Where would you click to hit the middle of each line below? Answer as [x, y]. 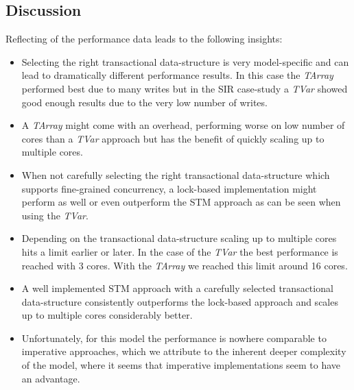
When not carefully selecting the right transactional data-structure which [176, 174]
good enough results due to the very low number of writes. [144, 102]
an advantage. [51, 378]
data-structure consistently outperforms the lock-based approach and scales [180, 301]
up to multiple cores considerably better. [107, 315]
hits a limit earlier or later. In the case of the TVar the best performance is [180, 251]
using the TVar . [55, 215]
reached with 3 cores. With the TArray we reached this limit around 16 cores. [185, 265]
